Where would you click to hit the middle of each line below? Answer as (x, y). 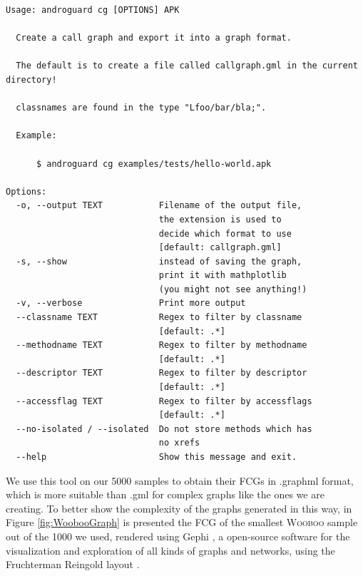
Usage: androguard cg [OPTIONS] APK (93, 10)
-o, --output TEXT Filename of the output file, (159, 206)
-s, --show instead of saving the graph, (159, 261)
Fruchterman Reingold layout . (73, 564)
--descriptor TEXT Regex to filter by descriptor (162, 373)
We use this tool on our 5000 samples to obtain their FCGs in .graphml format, (180, 480)
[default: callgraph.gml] (220, 248)
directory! (31, 79)
